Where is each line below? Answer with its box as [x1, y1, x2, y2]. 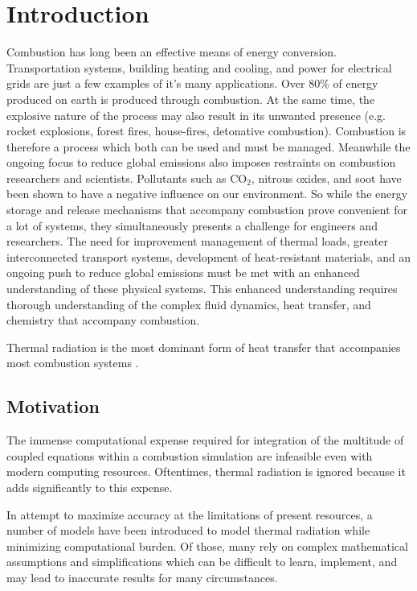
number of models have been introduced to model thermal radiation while [6, 522, 370, 539]
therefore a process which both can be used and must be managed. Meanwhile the [6, 138, 411, 155]
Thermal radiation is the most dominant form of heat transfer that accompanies [6, 338, 401, 355]
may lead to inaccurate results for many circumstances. [6, 568, 278, 585]
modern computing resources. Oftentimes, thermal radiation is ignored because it [6, 463, 406, 480]
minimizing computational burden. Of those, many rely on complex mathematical [6, 537, 408, 554]
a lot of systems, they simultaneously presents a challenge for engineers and [6, 217, 378, 234]
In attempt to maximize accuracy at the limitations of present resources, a [6, 506, 373, 523]
